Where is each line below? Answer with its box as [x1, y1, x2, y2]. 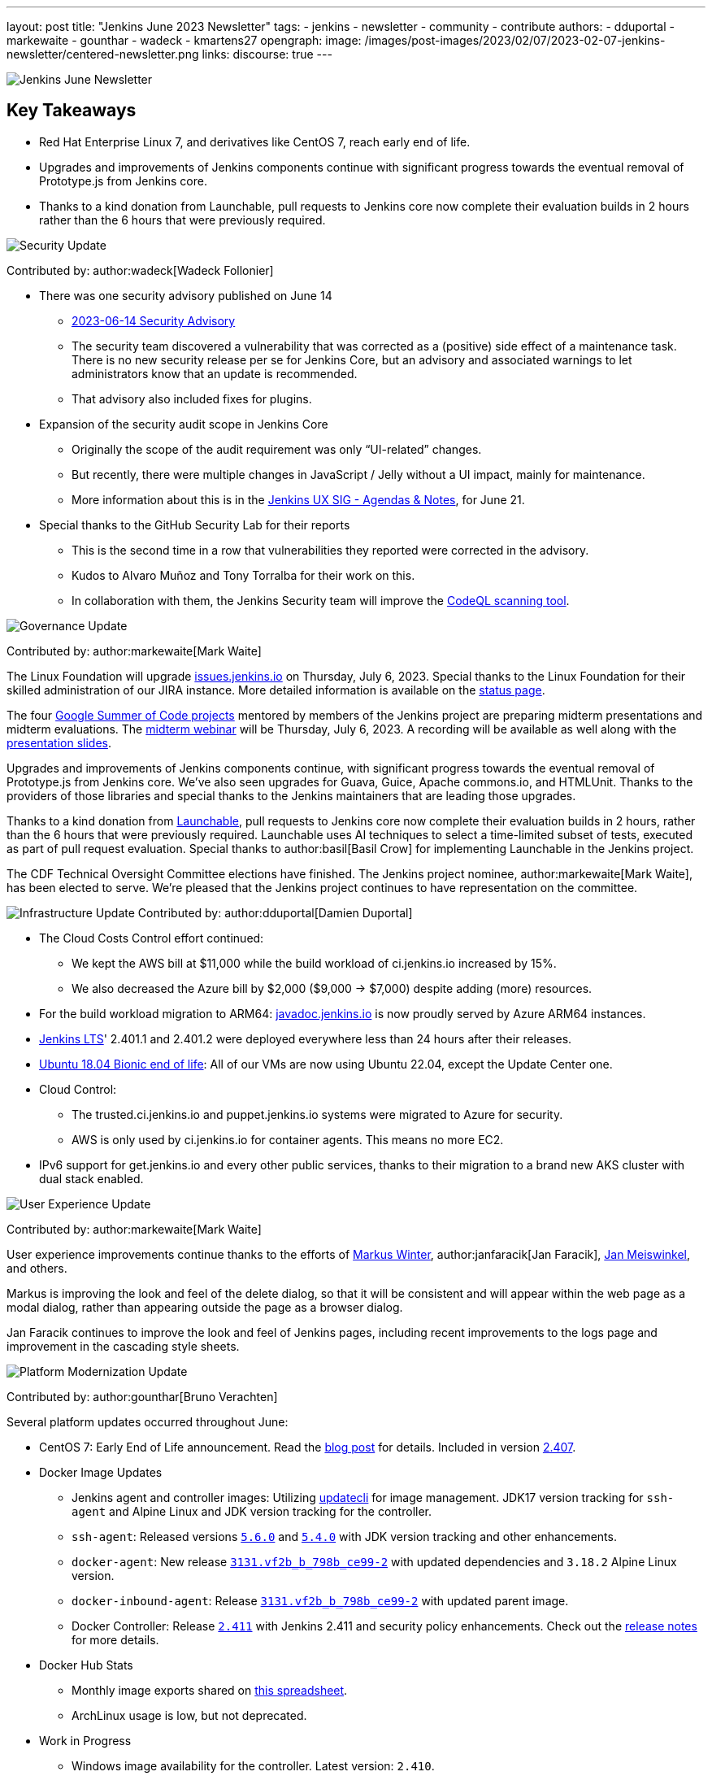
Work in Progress [39, 1733, 132, 1748]
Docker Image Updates [39, 1465, 163, 1479]
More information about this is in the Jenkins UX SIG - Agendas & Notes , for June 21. [72, 492, 525, 507]
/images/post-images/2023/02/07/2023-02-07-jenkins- [364, 33, 666, 47]
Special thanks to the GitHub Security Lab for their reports [39, 517, 350, 532]
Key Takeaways [7, 100, 137, 121]
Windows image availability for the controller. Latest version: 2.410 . [72, 1758, 435, 1773]
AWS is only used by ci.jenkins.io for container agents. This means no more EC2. [72, 1132, 504, 1147]
